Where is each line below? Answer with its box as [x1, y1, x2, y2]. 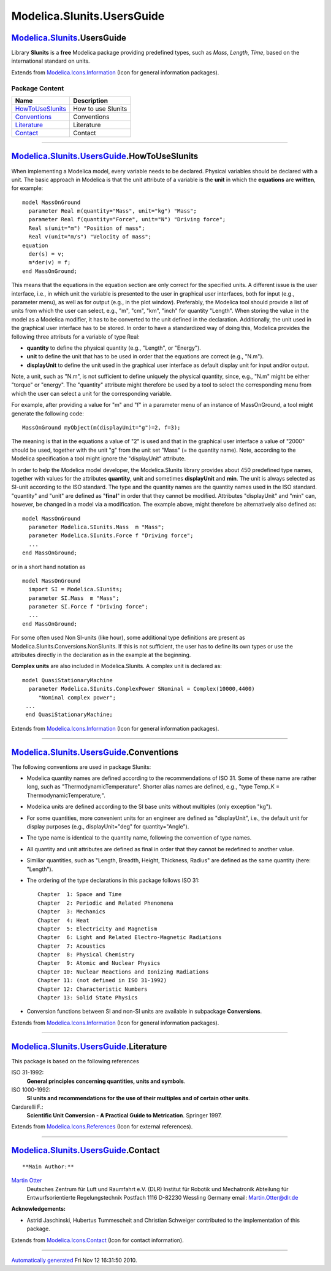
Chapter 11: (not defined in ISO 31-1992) [37, 977, 167, 984]
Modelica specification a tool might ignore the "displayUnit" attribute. [11, 455, 186, 462]
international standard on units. [11, 57, 90, 65]
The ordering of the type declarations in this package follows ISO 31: [26, 876, 200, 884]
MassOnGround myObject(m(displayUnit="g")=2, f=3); [22, 424, 181, 431]
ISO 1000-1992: [11, 1085, 51, 1093]
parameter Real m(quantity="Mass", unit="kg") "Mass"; [28, 208, 197, 214]
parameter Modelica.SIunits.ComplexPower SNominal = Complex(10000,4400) [28, 685, 255, 693]
